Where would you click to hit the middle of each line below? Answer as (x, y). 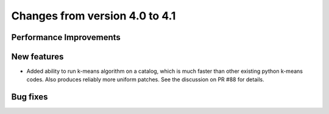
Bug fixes (30, 97)
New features (37, 57)
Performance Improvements (66, 37)
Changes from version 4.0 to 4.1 (94, 16)
